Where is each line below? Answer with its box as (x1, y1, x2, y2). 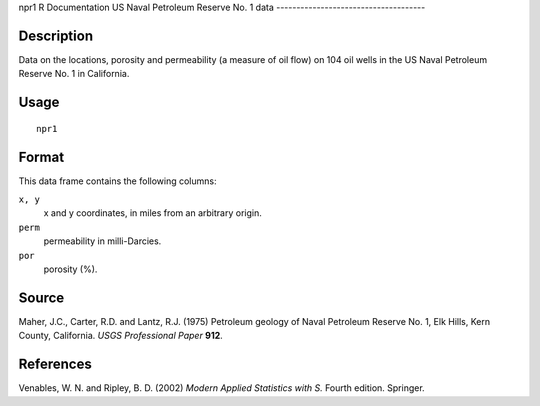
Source (18, 289, 65, 306)
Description (18, 27, 94, 44)
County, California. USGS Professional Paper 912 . (18, 330, 224, 342)
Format (18, 148, 65, 165)
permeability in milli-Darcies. (43, 235, 162, 247)
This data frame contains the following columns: (18, 175, 217, 187)
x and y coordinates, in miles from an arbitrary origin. (43, 207, 262, 219)
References (18, 356, 92, 373)
